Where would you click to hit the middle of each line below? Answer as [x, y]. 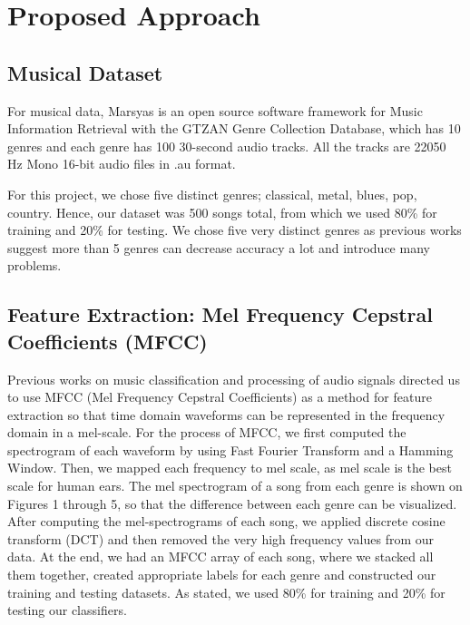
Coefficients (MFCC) [108, 341]
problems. [34, 265]
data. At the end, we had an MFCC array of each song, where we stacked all [220, 557]
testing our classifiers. [67, 610]
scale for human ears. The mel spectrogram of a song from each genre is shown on [235, 486]
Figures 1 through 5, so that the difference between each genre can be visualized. [232, 503]
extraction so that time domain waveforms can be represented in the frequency [226, 414]
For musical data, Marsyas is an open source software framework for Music [215, 110]
